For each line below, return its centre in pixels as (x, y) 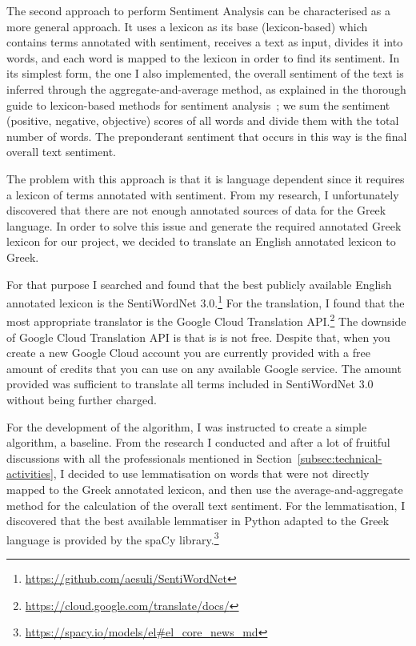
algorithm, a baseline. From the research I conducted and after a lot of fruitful (198, 442)
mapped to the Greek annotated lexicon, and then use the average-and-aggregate (205, 489)
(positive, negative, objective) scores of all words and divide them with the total (203, 120)
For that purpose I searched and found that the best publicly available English (199, 284)
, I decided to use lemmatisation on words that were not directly (211, 473)
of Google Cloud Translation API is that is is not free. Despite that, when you (198, 337)
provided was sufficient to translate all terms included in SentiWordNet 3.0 (190, 384)
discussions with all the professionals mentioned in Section (149, 457)
